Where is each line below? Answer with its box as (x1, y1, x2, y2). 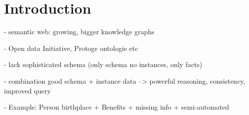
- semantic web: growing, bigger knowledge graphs (4, 26, 155, 37)
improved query (4, 85, 51, 95)
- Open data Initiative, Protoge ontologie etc (4, 43, 138, 53)
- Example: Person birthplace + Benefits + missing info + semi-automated (4, 102, 229, 112)
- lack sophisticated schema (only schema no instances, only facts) (4, 59, 202, 69)
